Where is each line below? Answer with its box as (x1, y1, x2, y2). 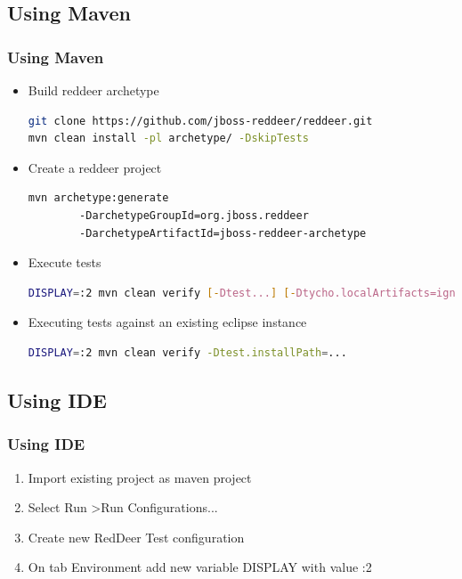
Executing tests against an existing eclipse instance (28, 313, 307, 331)
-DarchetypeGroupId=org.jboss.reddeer (79, 208, 309, 222)
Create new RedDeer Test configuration (28, 527, 245, 546)
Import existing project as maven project (28, 468, 252, 486)
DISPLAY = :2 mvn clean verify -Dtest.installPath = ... (28, 346, 347, 359)
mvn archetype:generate (28, 192, 169, 205)
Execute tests (28, 253, 101, 272)
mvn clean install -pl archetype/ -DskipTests (28, 132, 309, 145)
